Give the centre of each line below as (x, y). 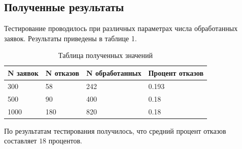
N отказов (62, 72)
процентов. (65, 141)
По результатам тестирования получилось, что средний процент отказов (115, 130)
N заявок (23, 72)
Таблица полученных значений (106, 55)
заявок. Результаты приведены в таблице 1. (71, 38)
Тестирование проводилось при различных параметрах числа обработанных (121, 28)
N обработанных (114, 72)
